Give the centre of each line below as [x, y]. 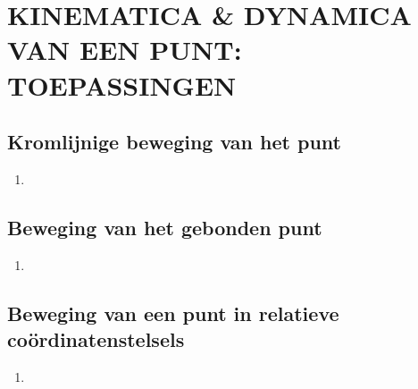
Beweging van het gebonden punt [165, 227]
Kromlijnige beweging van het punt [174, 142]
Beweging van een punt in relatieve [173, 313]
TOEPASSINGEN [122, 85]
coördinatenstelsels [96, 339]
